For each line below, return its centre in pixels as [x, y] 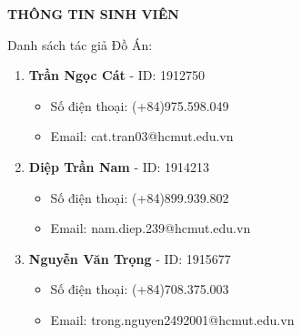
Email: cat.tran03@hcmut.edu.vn [142, 136]
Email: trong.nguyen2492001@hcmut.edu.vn [172, 319]
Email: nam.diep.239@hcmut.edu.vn [151, 228]
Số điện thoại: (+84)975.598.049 [140, 105]
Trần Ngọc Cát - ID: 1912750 [117, 75]
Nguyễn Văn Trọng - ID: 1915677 [130, 258]
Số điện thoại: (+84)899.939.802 [140, 197]
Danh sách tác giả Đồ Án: [80, 44]
